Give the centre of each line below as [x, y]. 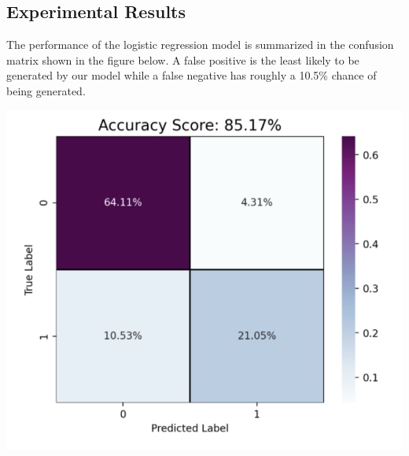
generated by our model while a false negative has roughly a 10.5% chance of [192, 75]
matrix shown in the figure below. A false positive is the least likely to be [183, 59]
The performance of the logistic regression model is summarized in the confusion [200, 44]
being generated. [46, 90]
